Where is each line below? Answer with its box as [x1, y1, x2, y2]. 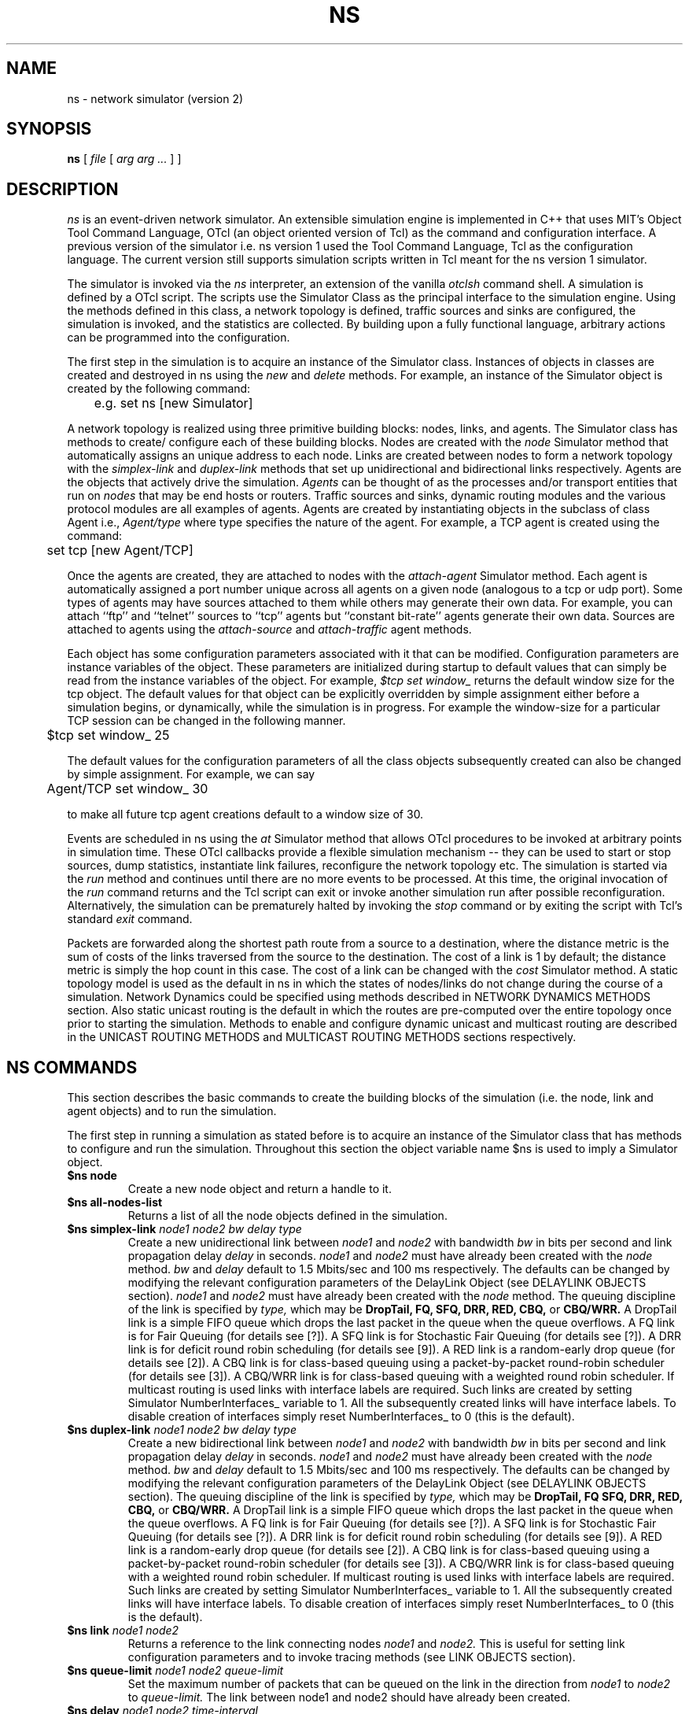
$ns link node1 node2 [67, 1623, 179, 1638]
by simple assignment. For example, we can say [67, 767, 315, 781]
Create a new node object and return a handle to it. [127, 1182, 392, 1196]
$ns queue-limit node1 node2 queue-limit [67, 1664, 284, 1678]
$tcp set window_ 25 [46, 727, 170, 744]
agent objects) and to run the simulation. [67, 1104, 277, 1118]
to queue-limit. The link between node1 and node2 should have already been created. [127, 1690, 571, 1705]
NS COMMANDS [6, 1057, 138, 1077]
